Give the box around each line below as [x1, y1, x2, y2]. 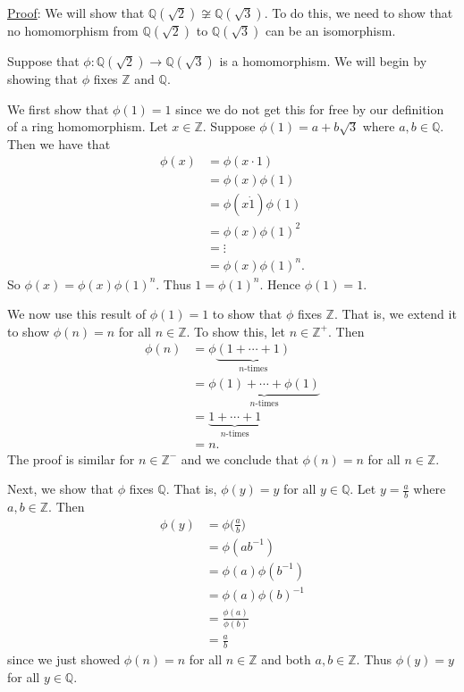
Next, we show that [7, 479, 114, 498]
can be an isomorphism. [266, 21, 396, 39]
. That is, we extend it [333, 304, 457, 323]
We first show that [7, 99, 109, 118]
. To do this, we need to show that [264, 4, 453, 21]
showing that [7, 70, 79, 88]
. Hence [259, 274, 300, 293]
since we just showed [7, 650, 121, 669]
